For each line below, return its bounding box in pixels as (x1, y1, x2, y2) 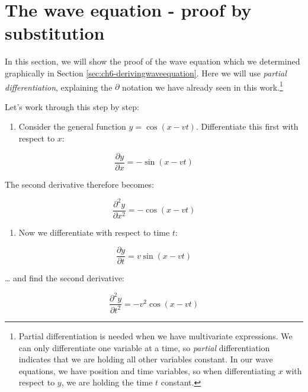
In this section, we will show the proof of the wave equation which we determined (5, 55, 300, 68)
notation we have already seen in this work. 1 (122, 79, 283, 93)
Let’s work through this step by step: (5, 100, 139, 113)
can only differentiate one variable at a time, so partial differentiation (18, 341, 270, 354)
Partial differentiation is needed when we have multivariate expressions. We (18, 329, 293, 342)
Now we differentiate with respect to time (18, 226, 170, 238)
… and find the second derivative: (5, 272, 125, 284)
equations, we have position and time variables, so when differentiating (18, 364, 276, 377)
